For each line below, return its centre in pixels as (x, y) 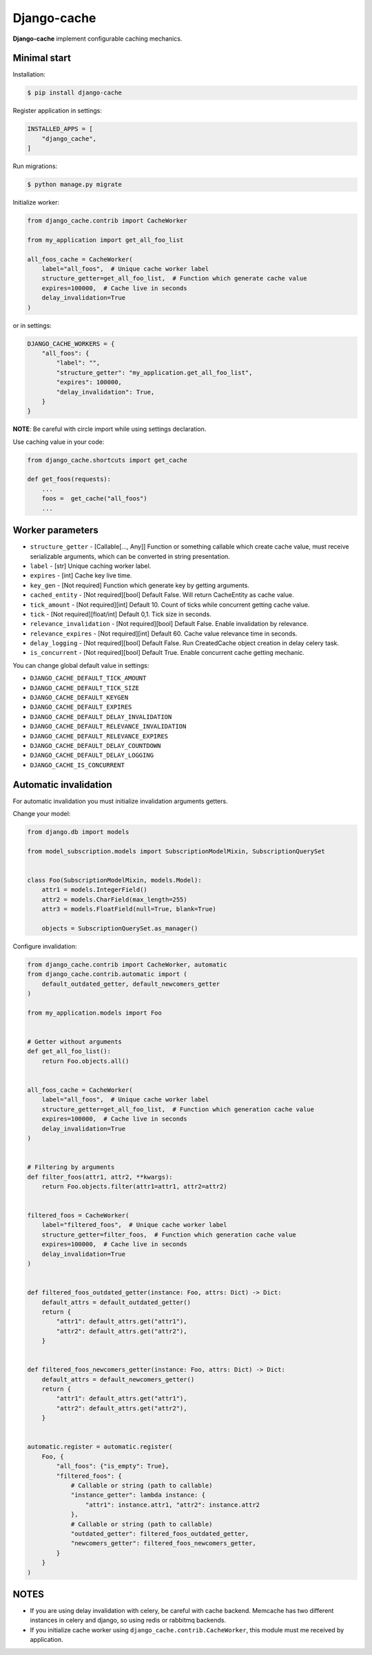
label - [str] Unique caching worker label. (91, 566)
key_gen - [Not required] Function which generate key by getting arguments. (139, 585)
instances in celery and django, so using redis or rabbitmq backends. (128, 1621)
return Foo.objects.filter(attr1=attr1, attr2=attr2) (134, 1186)
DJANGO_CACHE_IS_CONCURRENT (77, 765)
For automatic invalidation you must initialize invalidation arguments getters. (120, 801)
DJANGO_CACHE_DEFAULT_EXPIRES (81, 707)
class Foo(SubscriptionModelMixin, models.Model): (115, 880)
